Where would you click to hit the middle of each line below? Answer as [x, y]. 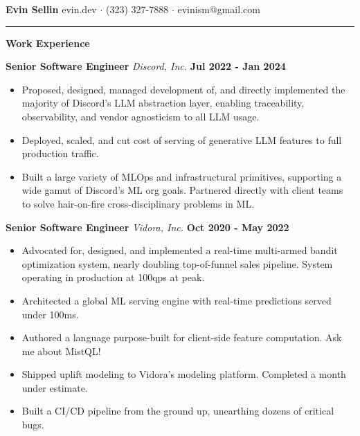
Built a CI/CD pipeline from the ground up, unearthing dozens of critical [178, 411]
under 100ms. [50, 314]
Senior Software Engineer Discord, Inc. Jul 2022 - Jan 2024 [146, 66]
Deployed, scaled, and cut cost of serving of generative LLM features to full [182, 139]
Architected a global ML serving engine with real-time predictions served [177, 300]
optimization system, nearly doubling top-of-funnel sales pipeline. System [177, 263]
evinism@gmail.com [219, 9]
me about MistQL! [61, 351]
